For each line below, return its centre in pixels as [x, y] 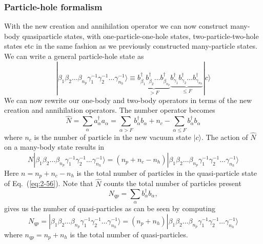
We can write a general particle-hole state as [74, 56]
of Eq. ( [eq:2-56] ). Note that [49, 183]
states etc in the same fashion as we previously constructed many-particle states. [131, 46]
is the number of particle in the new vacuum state [113, 137]
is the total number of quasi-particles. [129, 234]
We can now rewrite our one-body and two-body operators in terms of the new [128, 100]
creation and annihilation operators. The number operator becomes [110, 110]
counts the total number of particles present [173, 183]
